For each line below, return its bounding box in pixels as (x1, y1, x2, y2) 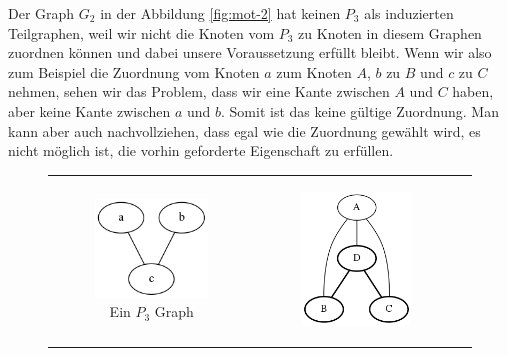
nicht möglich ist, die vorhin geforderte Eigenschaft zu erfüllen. (8, 140, 394, 161)
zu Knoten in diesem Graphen (298, 22, 482, 43)
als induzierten (364, 3, 454, 23)
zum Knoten (276, 61, 352, 82)
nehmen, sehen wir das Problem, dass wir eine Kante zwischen (8, 81, 390, 102)
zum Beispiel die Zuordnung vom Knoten (8, 61, 260, 82)
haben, (452, 81, 494, 102)
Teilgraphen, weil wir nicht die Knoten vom (8, 22, 275, 43)
